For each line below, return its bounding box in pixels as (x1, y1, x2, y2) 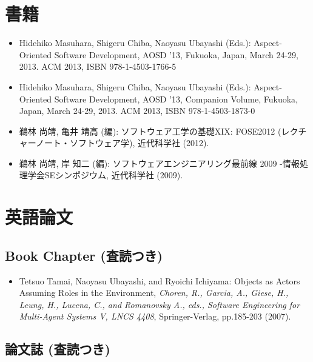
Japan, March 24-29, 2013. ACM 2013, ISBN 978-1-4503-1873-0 (19, 104, 255, 117)
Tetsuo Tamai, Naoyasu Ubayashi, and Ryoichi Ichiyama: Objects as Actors (19, 274, 300, 287)
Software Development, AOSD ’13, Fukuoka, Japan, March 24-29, (54, 48, 299, 61)
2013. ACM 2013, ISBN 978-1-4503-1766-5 (19, 60, 177, 73)
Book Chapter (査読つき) (5, 246, 163, 264)
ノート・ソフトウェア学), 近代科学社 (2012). (35, 136, 209, 149)
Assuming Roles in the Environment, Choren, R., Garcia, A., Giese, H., (19, 286, 289, 299)
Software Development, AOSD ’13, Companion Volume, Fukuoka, (54, 92, 298, 105)
